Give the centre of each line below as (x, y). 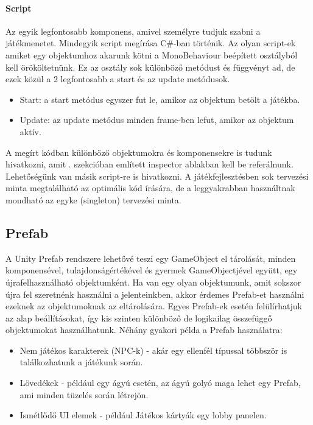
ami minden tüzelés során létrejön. (84, 394)
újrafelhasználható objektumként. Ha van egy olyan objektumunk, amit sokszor (153, 282)
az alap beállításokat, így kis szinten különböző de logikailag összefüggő (139, 318)
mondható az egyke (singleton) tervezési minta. (93, 199)
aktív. (30, 131)
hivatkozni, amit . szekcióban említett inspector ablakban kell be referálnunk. (149, 164)
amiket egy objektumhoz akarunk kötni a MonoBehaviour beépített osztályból (152, 54)
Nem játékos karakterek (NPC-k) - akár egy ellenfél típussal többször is (153, 350)
